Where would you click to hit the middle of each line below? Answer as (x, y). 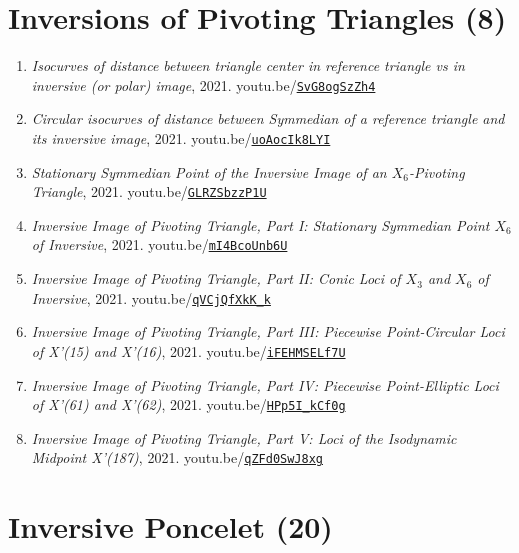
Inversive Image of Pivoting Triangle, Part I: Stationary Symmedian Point (260, 224)
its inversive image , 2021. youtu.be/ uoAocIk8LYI (181, 137)
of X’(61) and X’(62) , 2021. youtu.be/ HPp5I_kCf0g (188, 404)
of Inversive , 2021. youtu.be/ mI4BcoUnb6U (159, 244)
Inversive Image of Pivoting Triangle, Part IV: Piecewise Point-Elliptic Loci (265, 384)
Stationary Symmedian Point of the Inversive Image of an (209, 171)
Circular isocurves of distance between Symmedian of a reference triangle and (268, 118)
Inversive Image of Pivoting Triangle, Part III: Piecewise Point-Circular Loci (268, 331)
